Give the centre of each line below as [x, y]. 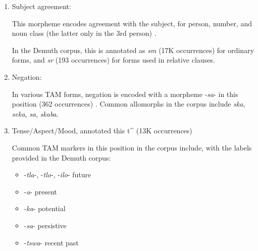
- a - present [40, 191]
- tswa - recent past [51, 242]
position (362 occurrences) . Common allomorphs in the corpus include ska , [128, 104]
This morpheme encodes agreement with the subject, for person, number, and [132, 23]
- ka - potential [45, 208]
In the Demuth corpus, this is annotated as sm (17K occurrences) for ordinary [133, 50]
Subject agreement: [41, 6]
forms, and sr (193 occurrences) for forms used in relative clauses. [113, 60]
